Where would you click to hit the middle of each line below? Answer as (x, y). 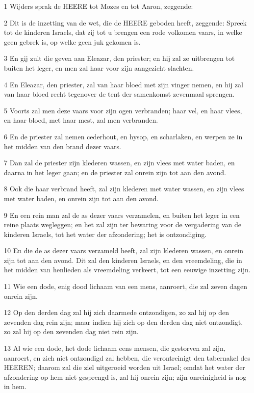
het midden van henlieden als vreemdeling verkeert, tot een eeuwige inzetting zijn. (127, 270)
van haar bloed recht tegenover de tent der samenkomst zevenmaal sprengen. (119, 94)
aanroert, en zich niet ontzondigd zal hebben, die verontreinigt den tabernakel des (127, 357)
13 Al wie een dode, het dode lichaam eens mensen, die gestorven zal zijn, (115, 348)
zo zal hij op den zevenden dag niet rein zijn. (71, 331)
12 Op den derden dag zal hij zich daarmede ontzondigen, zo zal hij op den (116, 312)
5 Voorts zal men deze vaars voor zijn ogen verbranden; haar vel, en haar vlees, (123, 110)
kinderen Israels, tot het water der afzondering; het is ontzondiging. (105, 234)
